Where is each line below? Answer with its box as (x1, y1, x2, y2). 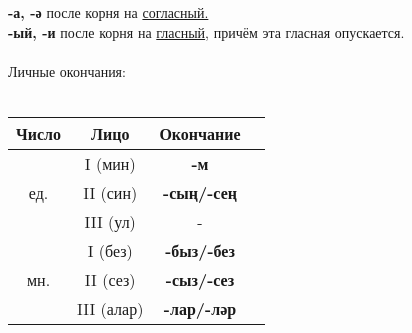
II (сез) (84, 267, 136, 291)
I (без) (87, 238, 133, 262)
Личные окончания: (8, 60, 126, 81)
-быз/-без (165, 238, 235, 262)
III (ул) (84, 209, 136, 233)
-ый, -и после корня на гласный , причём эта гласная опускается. (8, 21, 405, 42)
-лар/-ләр (163, 296, 237, 320)
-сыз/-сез (165, 267, 235, 291)
